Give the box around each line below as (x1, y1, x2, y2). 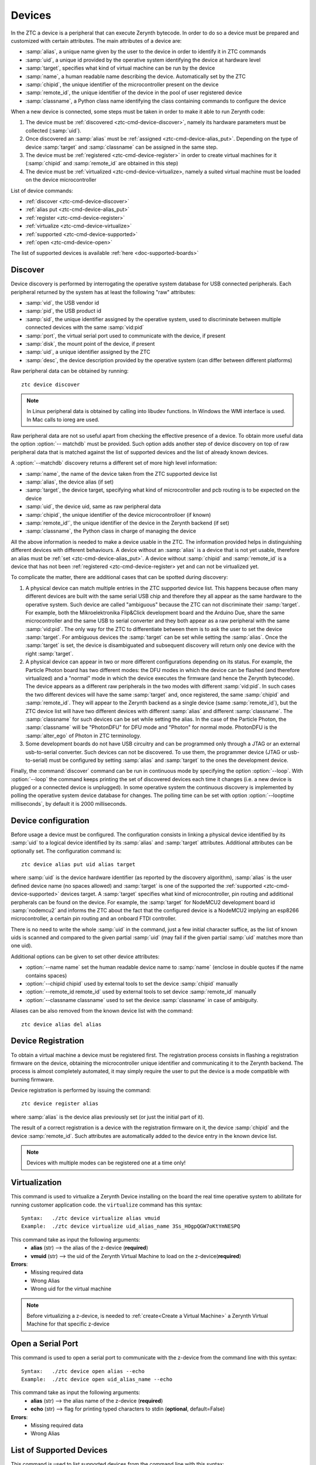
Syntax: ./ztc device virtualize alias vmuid (21, 1215, 160, 1222)
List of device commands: (11, 187, 73, 194)
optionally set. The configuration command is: (11, 847, 122, 854)
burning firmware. (11, 1076, 54, 1083)
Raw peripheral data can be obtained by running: (11, 367, 129, 374)
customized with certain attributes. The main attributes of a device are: (11, 37, 182, 44)
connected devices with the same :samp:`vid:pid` (25, 324, 145, 331)
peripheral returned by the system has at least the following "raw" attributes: (11, 288, 196, 295)
